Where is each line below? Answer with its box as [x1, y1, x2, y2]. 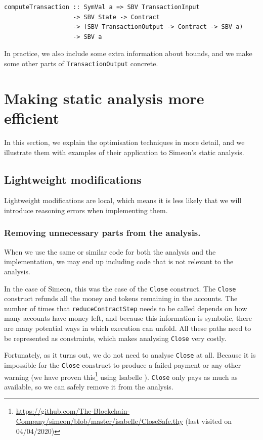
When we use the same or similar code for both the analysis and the [4, 246, 216, 257]
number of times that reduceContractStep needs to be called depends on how [4, 303, 247, 313]
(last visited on [185, 416, 232, 426]
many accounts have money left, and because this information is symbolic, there [4, 313, 252, 323]
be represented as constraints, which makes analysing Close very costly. [4, 332, 227, 343]
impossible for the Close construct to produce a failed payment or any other [4, 359, 241, 370]
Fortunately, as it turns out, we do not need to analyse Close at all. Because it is [4, 350, 256, 360]
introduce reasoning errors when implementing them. [4, 205, 168, 215]
